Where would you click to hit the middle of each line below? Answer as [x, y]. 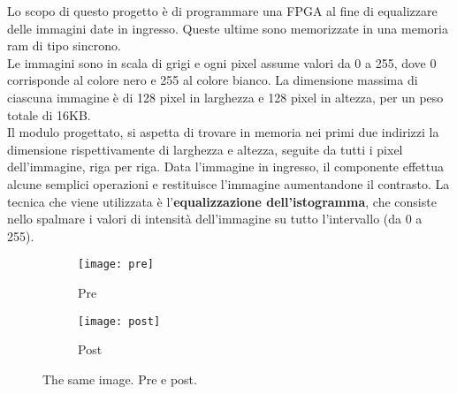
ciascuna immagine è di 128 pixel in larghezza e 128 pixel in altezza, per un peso [225, 97]
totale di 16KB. [49, 114]
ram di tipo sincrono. [64, 45]
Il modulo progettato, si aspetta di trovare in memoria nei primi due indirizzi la [223, 132]
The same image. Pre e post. [120, 379]
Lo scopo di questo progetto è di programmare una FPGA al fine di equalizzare [222, 11]
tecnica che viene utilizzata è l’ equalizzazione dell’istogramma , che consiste [222, 201]
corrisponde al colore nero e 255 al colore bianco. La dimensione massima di [213, 80]
